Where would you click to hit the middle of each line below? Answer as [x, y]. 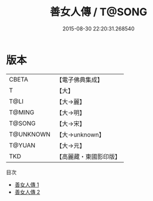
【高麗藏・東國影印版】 [89, 156]
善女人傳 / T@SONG [98, 12]
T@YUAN [22, 145]
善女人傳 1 [27, 185]
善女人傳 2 [27, 192]
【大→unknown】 [80, 134]
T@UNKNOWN [30, 134]
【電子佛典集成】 [80, 80]
